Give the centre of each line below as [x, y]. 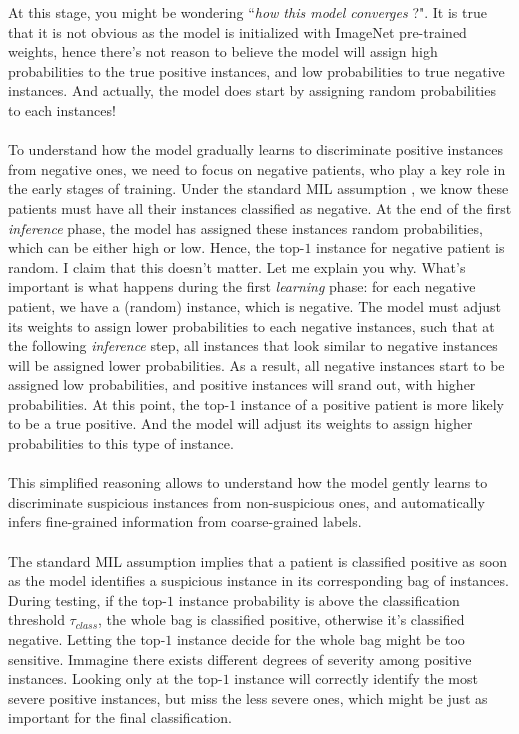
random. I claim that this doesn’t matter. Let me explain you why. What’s [237, 266]
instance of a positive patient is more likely [372, 403]
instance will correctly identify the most [356, 678]
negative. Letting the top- [87, 639]
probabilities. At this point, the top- [119, 403]
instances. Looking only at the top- [115, 678]
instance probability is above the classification [319, 599]
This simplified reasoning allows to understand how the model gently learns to [248, 482]
